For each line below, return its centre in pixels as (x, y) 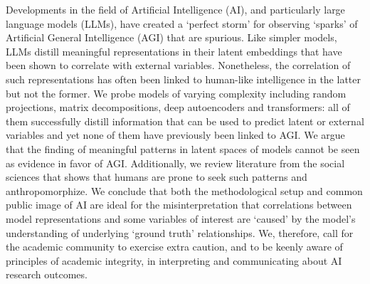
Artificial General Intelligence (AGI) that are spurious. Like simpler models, (171, 37)
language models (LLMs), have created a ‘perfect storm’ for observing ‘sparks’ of (182, 23)
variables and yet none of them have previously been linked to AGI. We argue (175, 135)
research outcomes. (47, 274)
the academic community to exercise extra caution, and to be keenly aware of (174, 247)
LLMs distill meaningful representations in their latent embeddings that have (174, 51)
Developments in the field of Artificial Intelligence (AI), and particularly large (175, 9)
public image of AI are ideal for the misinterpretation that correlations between (179, 205)
